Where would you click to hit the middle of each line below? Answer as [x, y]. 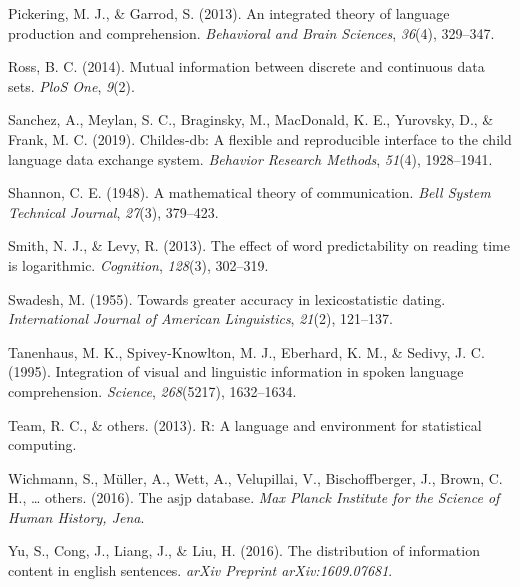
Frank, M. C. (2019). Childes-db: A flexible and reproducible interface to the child [260, 138]
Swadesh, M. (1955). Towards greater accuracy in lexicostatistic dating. [227, 298]
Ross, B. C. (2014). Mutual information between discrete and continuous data [246, 66]
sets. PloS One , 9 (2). [71, 85]
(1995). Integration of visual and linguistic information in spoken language [236, 371]
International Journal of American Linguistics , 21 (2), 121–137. [200, 318]
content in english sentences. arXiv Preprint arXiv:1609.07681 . [200, 570]
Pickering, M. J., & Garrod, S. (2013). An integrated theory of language [229, 13]
